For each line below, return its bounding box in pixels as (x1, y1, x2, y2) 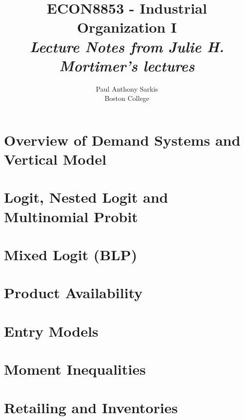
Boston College (104, 93, 149, 103)
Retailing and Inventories (4, 397, 178, 417)
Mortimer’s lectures (59, 55, 195, 76)
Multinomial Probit (4, 206, 138, 226)
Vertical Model (4, 149, 106, 169)
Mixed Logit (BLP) (4, 245, 137, 264)
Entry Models (4, 321, 99, 341)
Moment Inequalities (4, 359, 146, 379)
